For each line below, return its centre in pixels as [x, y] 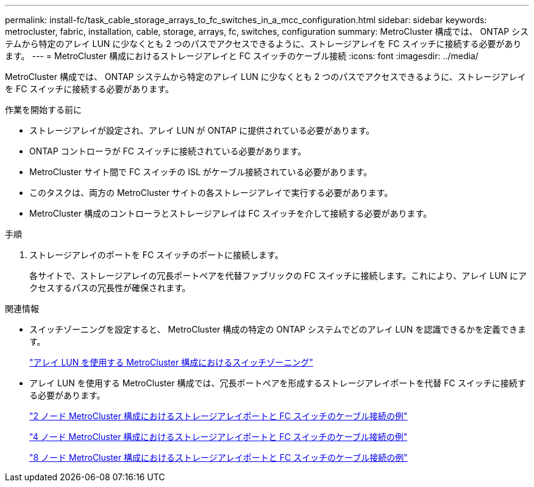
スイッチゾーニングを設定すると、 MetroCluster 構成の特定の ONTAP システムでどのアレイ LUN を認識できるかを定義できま [278, 329]
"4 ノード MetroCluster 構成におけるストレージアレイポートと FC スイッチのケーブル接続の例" [219, 437]
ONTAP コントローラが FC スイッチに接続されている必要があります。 [168, 151]
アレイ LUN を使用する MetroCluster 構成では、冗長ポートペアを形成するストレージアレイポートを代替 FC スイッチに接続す [278, 383]
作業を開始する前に [43, 110]
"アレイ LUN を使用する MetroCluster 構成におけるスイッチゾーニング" [171, 362]
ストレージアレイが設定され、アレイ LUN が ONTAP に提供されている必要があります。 [202, 130]
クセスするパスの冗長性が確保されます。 [110, 288]
